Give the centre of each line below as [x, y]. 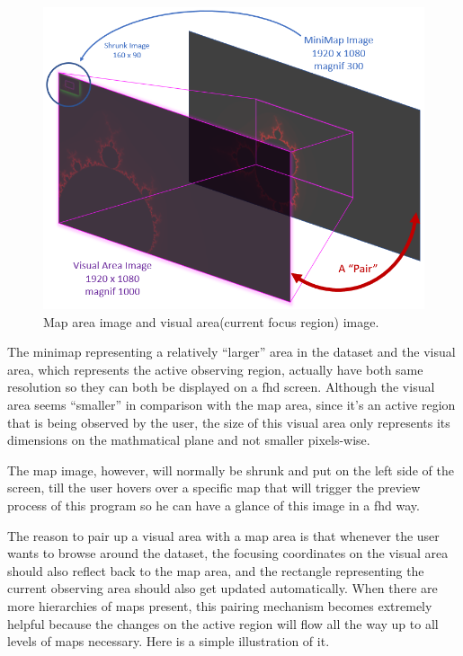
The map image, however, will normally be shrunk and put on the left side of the [231, 470]
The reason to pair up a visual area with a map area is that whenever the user [223, 535]
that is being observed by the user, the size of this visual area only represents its [229, 422]
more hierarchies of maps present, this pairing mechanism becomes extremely [220, 605]
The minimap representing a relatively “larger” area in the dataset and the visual [231, 352]
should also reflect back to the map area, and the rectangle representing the [216, 570]
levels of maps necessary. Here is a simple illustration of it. [169, 641]
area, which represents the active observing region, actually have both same [215, 369]
